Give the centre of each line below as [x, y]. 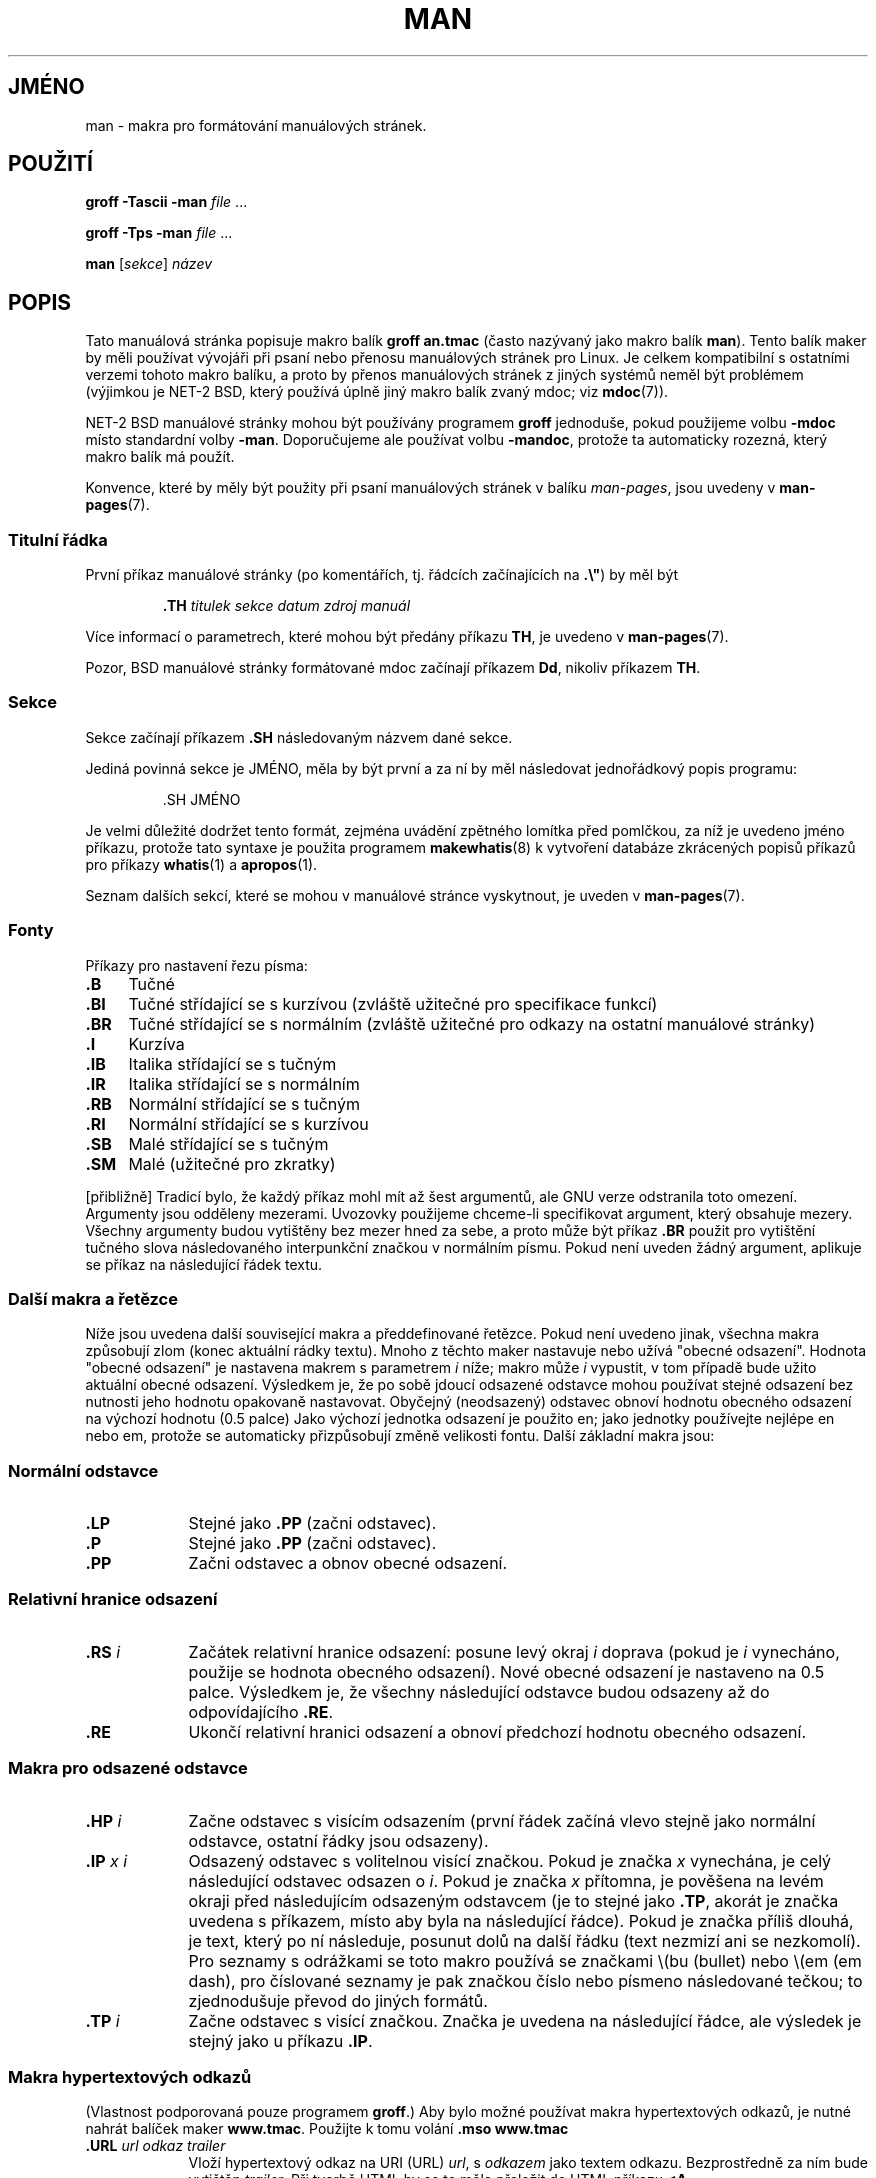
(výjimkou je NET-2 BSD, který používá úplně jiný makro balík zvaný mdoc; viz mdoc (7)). [377, 392]
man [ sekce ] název [149, 264]
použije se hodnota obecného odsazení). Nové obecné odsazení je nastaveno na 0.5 [506, 1671]
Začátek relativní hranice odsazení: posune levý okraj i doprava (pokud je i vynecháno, [514, 1651]
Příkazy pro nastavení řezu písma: [196, 965]
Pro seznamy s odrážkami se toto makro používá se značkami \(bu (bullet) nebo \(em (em [525, 1960]
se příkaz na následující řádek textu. [204, 1264]
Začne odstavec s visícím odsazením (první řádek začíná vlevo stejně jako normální [502, 1820]
